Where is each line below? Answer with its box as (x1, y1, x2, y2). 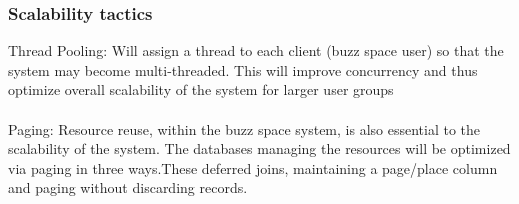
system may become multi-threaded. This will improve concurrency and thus (8, 59, 478, 80)
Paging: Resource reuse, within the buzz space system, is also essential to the (8, 118, 481, 139)
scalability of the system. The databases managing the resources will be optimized (8, 138, 511, 159)
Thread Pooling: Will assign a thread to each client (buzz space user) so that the (8, 40, 504, 61)
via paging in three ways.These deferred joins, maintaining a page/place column (8, 157, 498, 178)
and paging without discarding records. (8, 177, 248, 198)
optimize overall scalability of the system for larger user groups (8, 79, 394, 100)
